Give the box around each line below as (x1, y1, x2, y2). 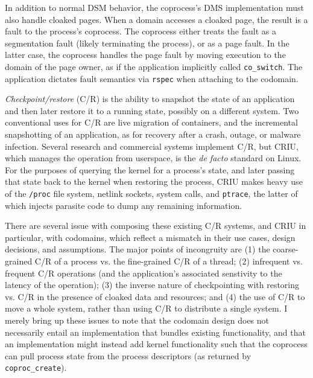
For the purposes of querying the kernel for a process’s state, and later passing (5, 163, 295, 176)
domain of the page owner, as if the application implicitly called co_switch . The (5, 60, 303, 72)
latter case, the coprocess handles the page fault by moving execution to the (5, 48, 286, 61)
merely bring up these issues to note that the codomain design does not (5, 314, 270, 327)
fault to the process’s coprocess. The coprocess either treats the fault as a (5, 25, 276, 37)
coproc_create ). (5, 361, 67, 374)
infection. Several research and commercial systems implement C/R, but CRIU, (5, 139, 299, 152)
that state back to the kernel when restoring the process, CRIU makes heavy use (5, 175, 303, 188)
